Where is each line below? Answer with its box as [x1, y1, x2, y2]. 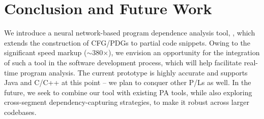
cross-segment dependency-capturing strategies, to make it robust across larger [4, 97, 249, 107]
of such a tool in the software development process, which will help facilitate [4, 57, 242, 67]
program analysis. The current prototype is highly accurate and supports [20, 67, 248, 77]
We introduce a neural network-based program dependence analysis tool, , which [4, 27, 255, 38]
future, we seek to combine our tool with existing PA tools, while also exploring [4, 87, 252, 97]
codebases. [4, 106, 37, 117]
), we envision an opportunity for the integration [108, 47, 260, 58]
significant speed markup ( [4, 47, 87, 58]
